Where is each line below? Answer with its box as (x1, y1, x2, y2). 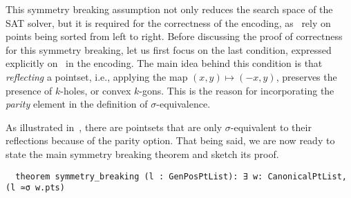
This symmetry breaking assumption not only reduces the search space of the (6, 2, 333, 16)
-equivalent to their (230, 119, 312, 134)
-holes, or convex (60, 83, 131, 97)
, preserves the (276, 69, 337, 83)
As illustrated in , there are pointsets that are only (6, 119, 222, 134)
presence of (6, 83, 53, 97)
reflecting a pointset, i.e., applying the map (6, 69, 188, 83)
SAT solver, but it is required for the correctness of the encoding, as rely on (6, 15, 331, 30)
